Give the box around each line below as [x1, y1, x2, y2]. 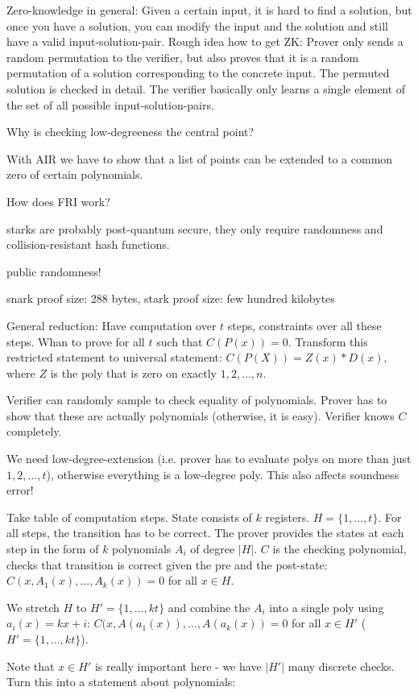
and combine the [168, 598, 250, 615]
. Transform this [288, 333, 368, 350]
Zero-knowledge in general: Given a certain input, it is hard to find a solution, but [6, 2, 412, 18]
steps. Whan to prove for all [6, 333, 145, 350]
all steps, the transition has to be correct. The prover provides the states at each [6, 524, 404, 541]
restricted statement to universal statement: [6, 349, 222, 366]
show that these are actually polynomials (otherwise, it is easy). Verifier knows [6, 407, 395, 424]
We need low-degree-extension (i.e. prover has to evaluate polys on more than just [6, 450, 412, 467]
